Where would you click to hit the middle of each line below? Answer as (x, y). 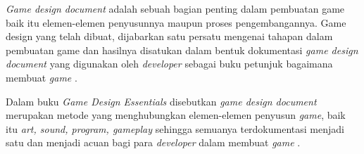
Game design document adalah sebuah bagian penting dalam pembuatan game (175, 8)
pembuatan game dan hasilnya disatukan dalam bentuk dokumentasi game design (182, 50)
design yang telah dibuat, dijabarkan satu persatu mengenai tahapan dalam (169, 36)
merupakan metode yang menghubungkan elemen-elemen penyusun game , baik (176, 115)
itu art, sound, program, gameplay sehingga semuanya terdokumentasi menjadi (175, 128)
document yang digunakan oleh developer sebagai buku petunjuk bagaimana (169, 64)
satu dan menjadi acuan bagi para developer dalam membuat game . (153, 142)
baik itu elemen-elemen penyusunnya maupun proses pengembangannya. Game (176, 22)
